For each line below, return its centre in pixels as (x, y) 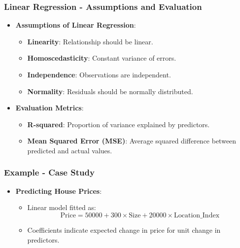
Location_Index (197, 215)
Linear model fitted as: (62, 207)
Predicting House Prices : (59, 191)
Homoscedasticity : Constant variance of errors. (102, 58)
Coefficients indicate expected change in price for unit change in (124, 230)
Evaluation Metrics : (50, 108)
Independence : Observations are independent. (99, 74)
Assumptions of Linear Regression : (76, 25)
